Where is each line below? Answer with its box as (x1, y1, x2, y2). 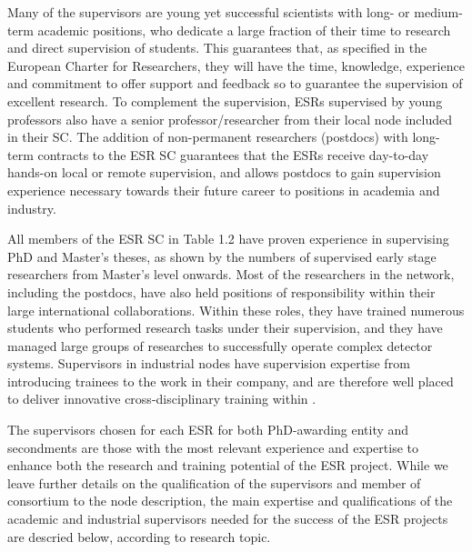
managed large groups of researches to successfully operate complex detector (7, 336, 433, 355)
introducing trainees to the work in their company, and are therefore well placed (7, 371, 454, 390)
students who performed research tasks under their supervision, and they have (7, 318, 443, 337)
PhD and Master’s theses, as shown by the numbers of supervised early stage (7, 246, 437, 266)
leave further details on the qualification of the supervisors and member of (7, 473, 421, 492)
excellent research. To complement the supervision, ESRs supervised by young (7, 91, 443, 110)
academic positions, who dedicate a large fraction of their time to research (37, 20, 451, 39)
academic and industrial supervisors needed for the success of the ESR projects (7, 509, 448, 528)
